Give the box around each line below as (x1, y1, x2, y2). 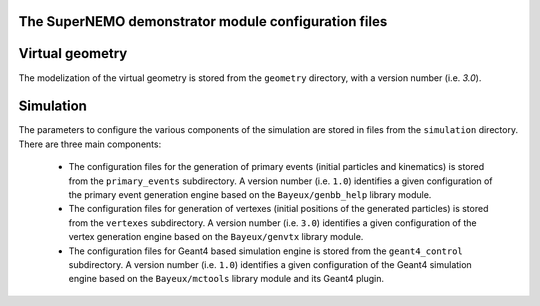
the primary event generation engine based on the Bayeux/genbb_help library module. (68, 189, 432, 200)
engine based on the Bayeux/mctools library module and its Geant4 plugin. (68, 273, 385, 285)
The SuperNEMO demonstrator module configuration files (18, 13, 388, 30)
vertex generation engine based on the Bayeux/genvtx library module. (68, 231, 364, 243)
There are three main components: (18, 138, 162, 150)
